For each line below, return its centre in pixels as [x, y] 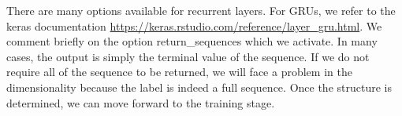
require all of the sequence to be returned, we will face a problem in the [179, 72]
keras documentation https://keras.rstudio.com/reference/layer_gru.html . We [194, 25]
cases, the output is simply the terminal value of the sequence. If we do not [188, 56]
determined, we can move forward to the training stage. [141, 102]
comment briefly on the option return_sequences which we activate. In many [192, 41]
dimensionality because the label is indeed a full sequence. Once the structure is [199, 87]
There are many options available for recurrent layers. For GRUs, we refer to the [201, 10]
